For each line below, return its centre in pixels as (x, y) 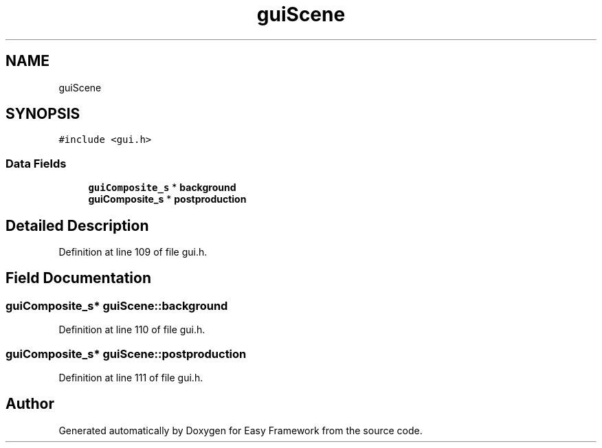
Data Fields (36, 163)
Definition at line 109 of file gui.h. (133, 252)
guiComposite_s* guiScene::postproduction (126, 354)
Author (30, 404)
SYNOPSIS (43, 114)
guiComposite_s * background (162, 188)
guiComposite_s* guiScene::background (117, 305)
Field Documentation (78, 278)
